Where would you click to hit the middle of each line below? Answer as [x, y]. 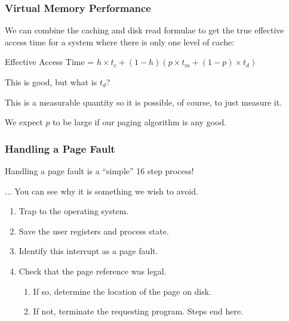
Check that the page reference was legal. [93, 271]
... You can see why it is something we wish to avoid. [102, 191]
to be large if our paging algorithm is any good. [140, 122]
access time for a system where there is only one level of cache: [120, 41]
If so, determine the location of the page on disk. [122, 291]
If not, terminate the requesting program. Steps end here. [138, 311]
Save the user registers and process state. [94, 231]
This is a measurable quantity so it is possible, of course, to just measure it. [144, 102]
